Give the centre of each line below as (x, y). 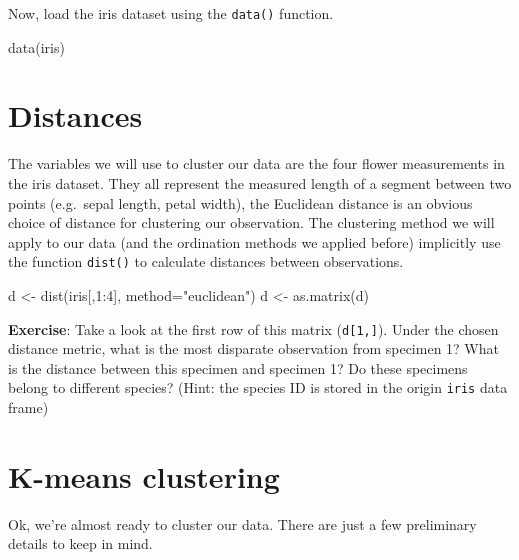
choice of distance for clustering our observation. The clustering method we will (251, 222)
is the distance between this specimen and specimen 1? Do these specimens (238, 367)
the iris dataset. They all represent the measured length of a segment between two (260, 182)
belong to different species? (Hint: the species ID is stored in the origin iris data (258, 387)
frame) (28, 407)
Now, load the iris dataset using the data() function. (171, 13)
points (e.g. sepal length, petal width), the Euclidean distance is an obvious (240, 202)
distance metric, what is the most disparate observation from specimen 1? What (253, 348)
